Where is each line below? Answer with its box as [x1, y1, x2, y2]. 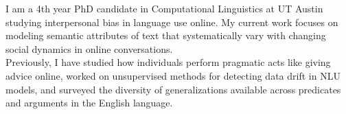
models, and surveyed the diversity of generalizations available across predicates [5, 82, 341, 96]
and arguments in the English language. [5, 95, 173, 110]
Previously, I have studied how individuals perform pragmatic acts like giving [5, 55, 331, 69]
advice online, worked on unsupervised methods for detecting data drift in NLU [5, 68, 341, 82]
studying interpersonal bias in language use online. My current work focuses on [5, 14, 338, 29]
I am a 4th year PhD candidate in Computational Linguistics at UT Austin [5, 1, 323, 15]
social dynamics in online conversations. [5, 41, 173, 56]
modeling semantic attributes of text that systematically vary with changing [5, 28, 326, 43]
